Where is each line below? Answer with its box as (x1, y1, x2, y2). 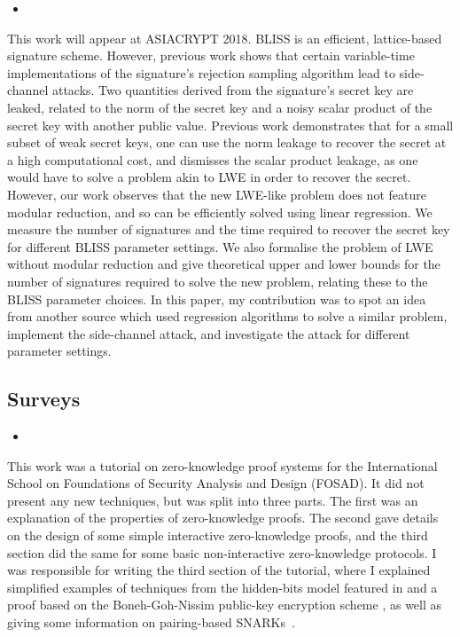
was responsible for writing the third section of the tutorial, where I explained (7, 561, 431, 579)
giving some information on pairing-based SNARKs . (7, 613, 295, 632)
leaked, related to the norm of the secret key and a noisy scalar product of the (7, 98, 433, 116)
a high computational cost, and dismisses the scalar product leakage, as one (7, 150, 418, 169)
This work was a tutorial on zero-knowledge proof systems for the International (7, 456, 438, 475)
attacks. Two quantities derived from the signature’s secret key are (51, 81, 414, 99)
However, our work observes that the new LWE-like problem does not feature (7, 185, 426, 203)
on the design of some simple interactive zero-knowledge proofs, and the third (7, 526, 428, 545)
